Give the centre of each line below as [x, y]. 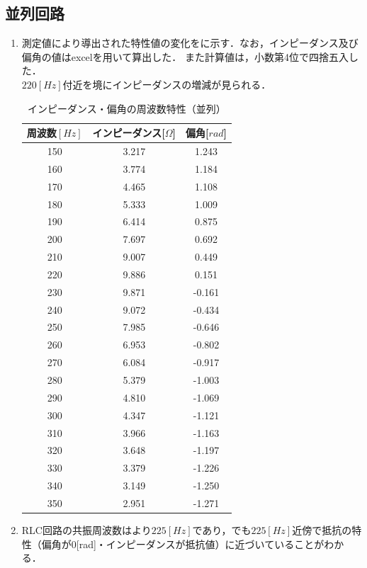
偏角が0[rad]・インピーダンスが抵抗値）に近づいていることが [183, 544]
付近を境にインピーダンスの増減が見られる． [167, 84]
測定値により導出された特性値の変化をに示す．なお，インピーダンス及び [190, 43]
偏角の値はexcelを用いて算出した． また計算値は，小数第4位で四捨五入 [185, 56]
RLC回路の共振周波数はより [86, 529]
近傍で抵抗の [322, 529]
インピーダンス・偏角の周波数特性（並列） [127, 108]
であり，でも [222, 529]
